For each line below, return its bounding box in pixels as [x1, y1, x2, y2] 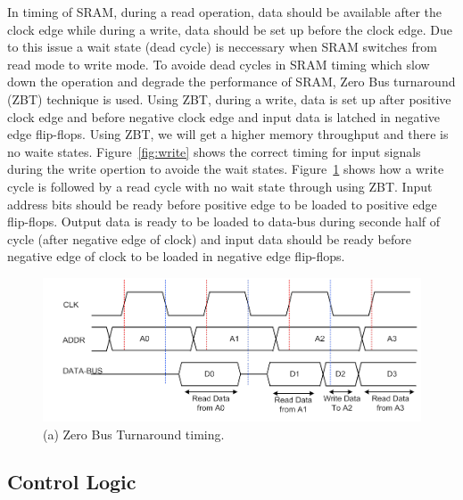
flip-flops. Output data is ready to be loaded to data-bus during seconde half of [7, 212, 441, 231]
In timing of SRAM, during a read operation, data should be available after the [7, 3, 442, 20]
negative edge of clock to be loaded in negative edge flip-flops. [7, 247, 345, 266]
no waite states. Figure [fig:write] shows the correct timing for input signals [7, 142, 421, 160]
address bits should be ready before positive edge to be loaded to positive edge [7, 194, 437, 213]
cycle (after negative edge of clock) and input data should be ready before [7, 229, 411, 248]
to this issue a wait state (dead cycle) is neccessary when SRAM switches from [7, 37, 437, 56]
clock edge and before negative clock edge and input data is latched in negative [7, 107, 441, 126]
